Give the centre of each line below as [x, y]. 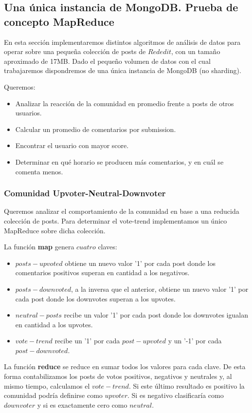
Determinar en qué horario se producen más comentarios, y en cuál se [119, 161]
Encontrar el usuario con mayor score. [72, 145]
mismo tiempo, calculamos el [47, 385]
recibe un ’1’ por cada [87, 341]
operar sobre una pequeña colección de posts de [75, 51]
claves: [108, 247]
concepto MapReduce [59, 21]
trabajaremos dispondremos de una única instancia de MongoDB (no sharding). [123, 70]
